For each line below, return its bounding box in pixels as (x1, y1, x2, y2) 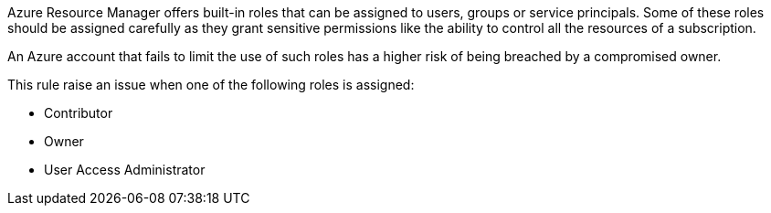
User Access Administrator (44, 162, 206, 177)
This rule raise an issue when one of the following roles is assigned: (7, 77, 415, 92)
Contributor (44, 105, 113, 121)
